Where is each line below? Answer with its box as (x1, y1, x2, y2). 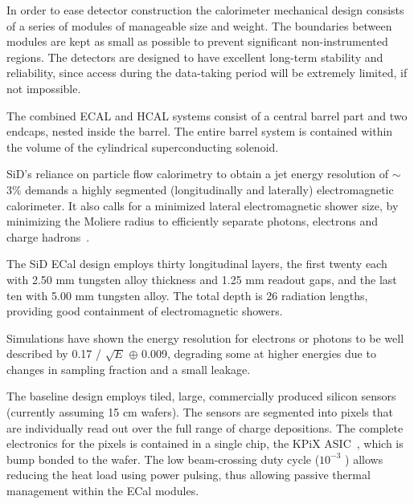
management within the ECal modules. (6, 482, 199, 499)
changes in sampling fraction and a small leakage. (6, 360, 251, 377)
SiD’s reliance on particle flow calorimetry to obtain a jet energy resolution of (6, 165, 389, 182)
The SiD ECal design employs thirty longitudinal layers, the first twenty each (6, 255, 387, 272)
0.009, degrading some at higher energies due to (141, 345, 376, 362)
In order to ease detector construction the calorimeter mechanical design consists (6, 2, 404, 18)
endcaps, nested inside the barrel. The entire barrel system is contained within (6, 123, 393, 140)
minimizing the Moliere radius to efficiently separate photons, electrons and (6, 213, 379, 230)
